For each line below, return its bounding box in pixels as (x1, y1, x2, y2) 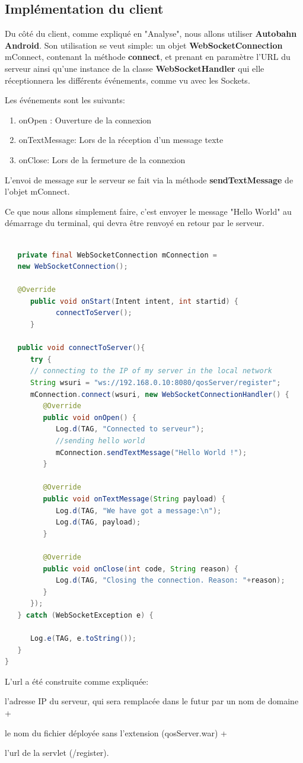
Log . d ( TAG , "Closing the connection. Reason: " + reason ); (55, 576, 285, 585)
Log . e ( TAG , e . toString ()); (30, 634, 137, 643)
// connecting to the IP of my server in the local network (30, 367, 273, 376)
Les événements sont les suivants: (5, 94, 125, 106)
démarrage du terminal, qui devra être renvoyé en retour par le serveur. (5, 217, 264, 229)
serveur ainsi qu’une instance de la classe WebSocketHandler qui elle (5, 62, 264, 74)
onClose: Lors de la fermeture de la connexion (18, 153, 186, 166)
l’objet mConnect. (5, 185, 70, 198)
